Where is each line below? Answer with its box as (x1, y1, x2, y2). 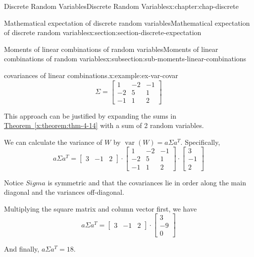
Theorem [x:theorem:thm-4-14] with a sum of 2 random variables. (4, 120, 204, 130)
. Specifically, (180, 136, 220, 147)
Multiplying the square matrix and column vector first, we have (4, 203, 197, 214)
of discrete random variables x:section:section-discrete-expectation (4, 27, 202, 38)
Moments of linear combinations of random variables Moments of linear (4, 43, 218, 54)
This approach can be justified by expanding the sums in (4, 110, 177, 121)
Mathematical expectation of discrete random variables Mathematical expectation (4, 17, 250, 28)
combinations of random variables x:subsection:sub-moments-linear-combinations (4, 53, 247, 64)
